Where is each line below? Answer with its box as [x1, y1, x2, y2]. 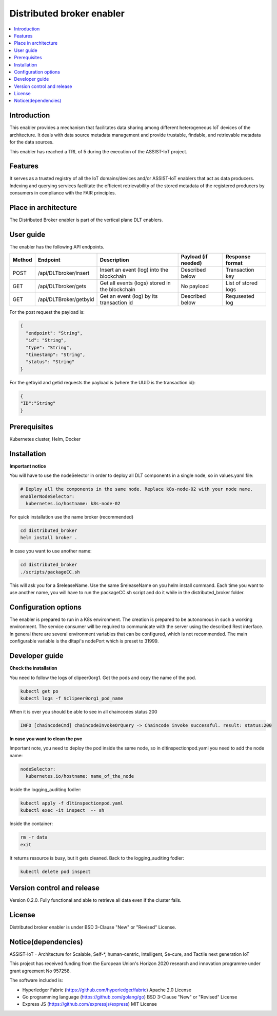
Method [12, 256, 32, 263]
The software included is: [9, 977, 64, 984]
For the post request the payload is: [9, 309, 85, 315]
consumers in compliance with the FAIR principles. [9, 190, 116, 196]
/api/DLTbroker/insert [37, 270, 90, 277]
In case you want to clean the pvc [9, 736, 82, 742]
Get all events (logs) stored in [100, 279, 171, 287]
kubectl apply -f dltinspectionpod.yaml [20, 800, 123, 806]
